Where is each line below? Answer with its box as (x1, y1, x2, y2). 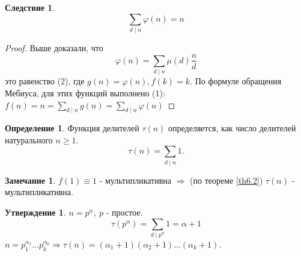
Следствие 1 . (5, 1, 55, 13)
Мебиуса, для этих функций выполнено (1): (5, 86, 165, 99)
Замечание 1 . (5, 173, 56, 186)
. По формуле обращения (190, 75, 282, 87)
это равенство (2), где (5, 75, 85, 87)
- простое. (106, 206, 143, 218)
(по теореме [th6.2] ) (190, 173, 263, 186)
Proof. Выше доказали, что (5, 41, 103, 54)
